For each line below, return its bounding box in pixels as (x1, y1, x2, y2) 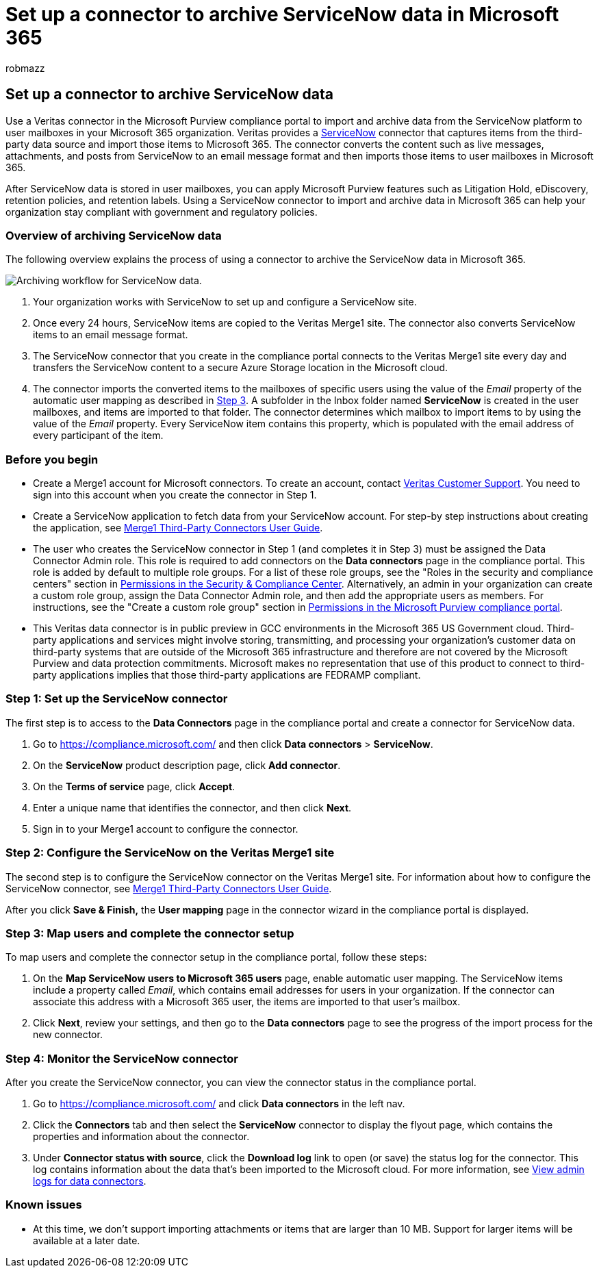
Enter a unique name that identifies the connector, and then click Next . (33, 801, 352, 814)
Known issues (5, 1198, 82, 1212)
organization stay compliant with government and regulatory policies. (5, 205, 318, 218)
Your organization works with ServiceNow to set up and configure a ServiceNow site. (33, 296, 417, 308)
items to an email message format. (33, 329, 188, 341)
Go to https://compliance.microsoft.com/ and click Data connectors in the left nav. (33, 1098, 405, 1110)
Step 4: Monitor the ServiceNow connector (5, 1051, 238, 1066)
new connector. (33, 1029, 103, 1041)
